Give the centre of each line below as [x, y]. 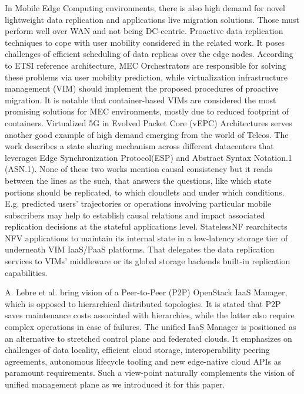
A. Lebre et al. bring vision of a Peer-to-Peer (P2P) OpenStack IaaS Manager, [146, 292]
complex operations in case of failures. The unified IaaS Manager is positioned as [151, 327]
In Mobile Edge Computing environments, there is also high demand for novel [145, 8]
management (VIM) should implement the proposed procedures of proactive [142, 88]
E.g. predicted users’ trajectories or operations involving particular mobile [138, 203]
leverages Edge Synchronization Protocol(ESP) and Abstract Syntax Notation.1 [148, 157]
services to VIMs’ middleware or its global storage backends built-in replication [148, 261]
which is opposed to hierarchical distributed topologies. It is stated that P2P [143, 303]
